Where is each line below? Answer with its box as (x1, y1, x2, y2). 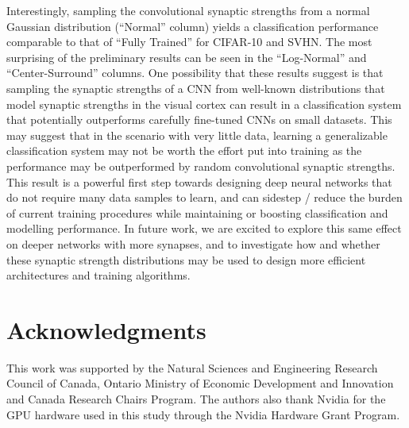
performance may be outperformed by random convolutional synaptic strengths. (6, 157, 395, 174)
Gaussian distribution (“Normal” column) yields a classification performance (6, 17, 379, 34)
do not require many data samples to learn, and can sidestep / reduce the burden (6, 189, 403, 206)
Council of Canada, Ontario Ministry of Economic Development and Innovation (6, 375, 394, 391)
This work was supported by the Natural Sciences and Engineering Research (6, 359, 378, 376)
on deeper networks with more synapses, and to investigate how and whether (6, 235, 380, 252)
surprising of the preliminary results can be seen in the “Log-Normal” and (6, 48, 367, 65)
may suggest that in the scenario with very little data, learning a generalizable (6, 126, 388, 143)
